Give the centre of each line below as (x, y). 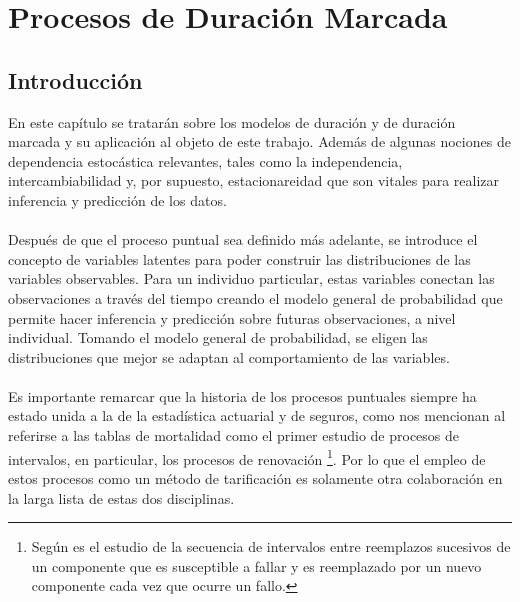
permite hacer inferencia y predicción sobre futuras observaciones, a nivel (232, 317)
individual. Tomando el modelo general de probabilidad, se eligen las (218, 337)
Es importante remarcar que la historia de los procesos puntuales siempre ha (242, 395)
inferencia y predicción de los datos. (117, 199)
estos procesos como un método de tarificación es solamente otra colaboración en (255, 477)
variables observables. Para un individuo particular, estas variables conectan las (251, 278)
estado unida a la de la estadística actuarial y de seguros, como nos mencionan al (257, 415)
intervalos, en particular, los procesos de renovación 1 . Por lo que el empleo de (247, 457)
